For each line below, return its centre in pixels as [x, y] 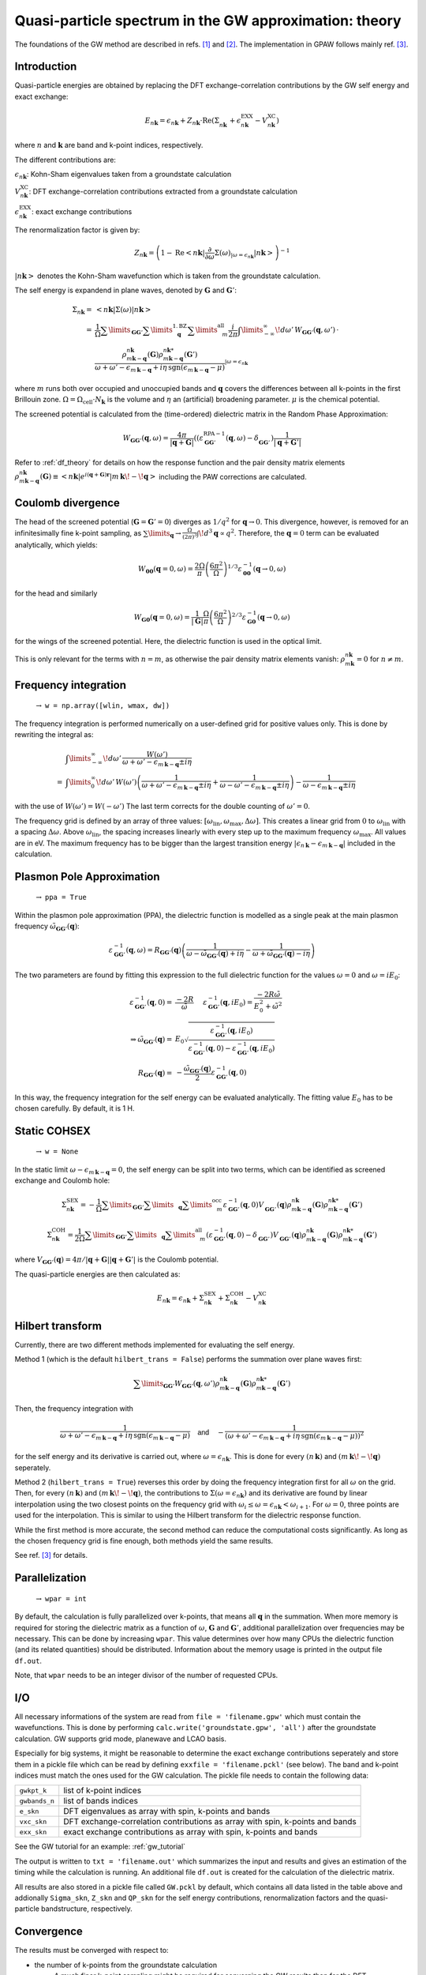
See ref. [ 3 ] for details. [51, 1556]
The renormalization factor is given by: [77, 230]
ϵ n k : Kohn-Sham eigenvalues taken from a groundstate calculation [123, 175]
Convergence [49, 1932]
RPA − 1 [214, 434]
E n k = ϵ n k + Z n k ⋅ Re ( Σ [182, 122]
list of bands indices [101, 1801]
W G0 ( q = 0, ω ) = [162, 618]
